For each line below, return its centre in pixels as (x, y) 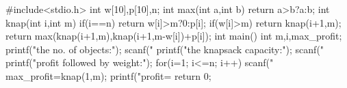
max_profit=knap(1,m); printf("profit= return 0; (108, 75)
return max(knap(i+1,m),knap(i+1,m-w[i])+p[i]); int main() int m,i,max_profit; (174, 36)
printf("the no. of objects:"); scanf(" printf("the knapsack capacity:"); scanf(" (165, 49)
